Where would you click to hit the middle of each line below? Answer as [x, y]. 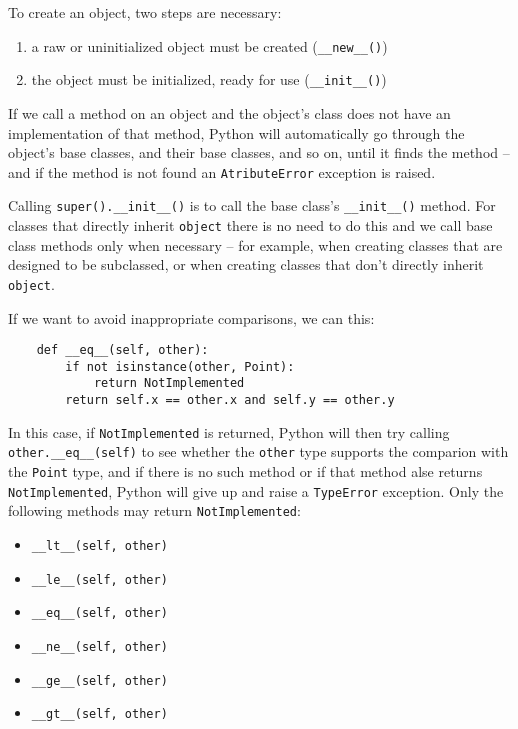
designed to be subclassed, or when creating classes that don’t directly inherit [246, 264]
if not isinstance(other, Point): [180, 366]
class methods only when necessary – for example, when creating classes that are [255, 244]
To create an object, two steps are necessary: [145, 12]
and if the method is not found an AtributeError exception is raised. [222, 171]
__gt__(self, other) [99, 714]
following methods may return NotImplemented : [154, 510]
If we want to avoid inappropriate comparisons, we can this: [191, 317]
